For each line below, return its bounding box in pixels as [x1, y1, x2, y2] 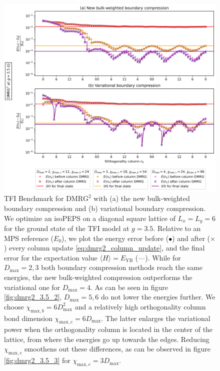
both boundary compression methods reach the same [41, 262, 202, 272]
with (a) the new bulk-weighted [93, 193, 190, 203]
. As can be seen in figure [90, 281, 168, 292]
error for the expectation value [4, 252, 97, 262]
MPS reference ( [4, 232, 54, 243]
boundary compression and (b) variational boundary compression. [4, 202, 206, 213]
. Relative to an [153, 222, 201, 233]
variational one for [4, 281, 60, 292]
